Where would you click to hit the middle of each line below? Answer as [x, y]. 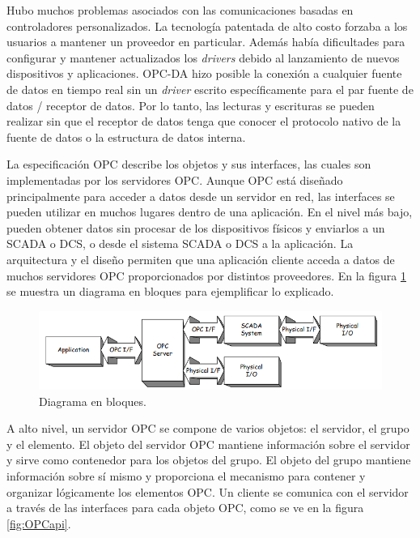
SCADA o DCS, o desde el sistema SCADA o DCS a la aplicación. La [180, 243]
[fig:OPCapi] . [39, 523]
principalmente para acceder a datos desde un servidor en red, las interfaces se [201, 196]
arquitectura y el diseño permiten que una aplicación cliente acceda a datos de [201, 259]
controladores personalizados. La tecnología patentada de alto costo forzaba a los [207, 26]
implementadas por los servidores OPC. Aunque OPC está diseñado [175, 179]
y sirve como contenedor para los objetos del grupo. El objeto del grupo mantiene [209, 460]
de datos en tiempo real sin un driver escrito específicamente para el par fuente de [210, 89]
